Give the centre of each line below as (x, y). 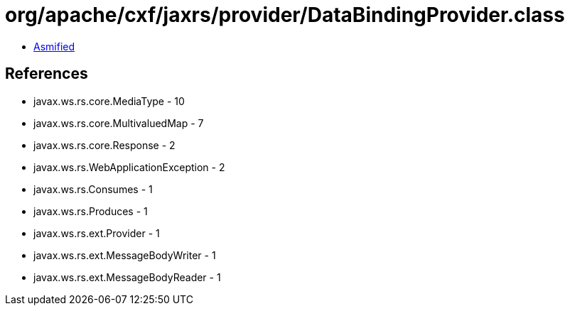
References (47, 74)
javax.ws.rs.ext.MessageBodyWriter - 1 (125, 255)
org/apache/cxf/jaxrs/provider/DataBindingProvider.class (285, 15)
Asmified (54, 46)
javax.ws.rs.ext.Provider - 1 (97, 233)
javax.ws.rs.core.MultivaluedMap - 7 (119, 123)
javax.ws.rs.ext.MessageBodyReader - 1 (127, 277)
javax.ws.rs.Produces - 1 (91, 211)
